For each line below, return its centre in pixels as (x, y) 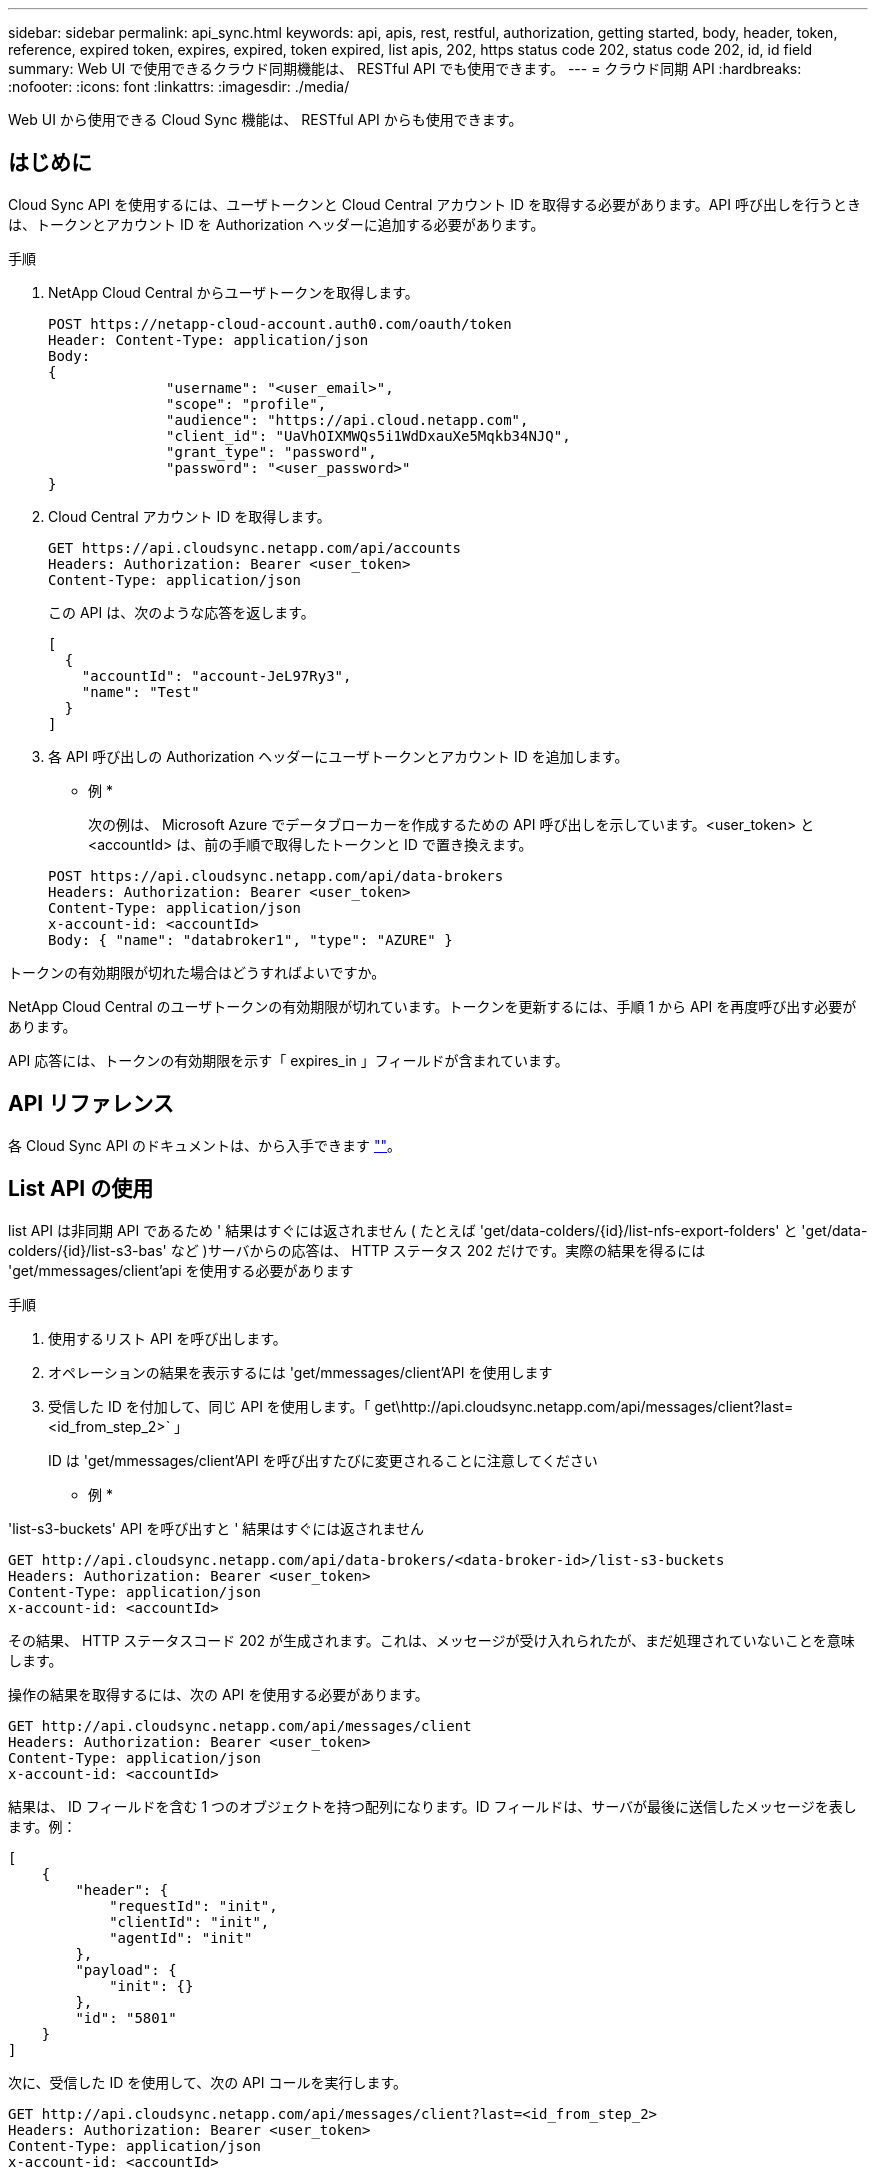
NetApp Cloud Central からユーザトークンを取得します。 (233, 292)
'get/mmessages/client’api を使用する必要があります (181, 1270)
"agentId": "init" (181, 1937)
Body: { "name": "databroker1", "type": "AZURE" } (250, 939)
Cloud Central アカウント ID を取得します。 (189, 516)
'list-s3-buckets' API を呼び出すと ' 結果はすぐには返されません (216, 1528)
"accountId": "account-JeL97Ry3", (216, 675)
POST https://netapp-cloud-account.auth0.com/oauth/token (280, 323)
